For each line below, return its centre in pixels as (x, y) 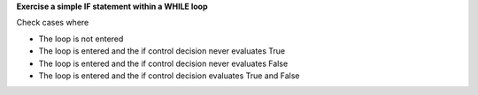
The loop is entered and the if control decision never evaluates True (162, 51)
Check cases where (53, 23)
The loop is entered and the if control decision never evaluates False (163, 63)
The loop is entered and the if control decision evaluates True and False (169, 76)
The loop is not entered (81, 39)
